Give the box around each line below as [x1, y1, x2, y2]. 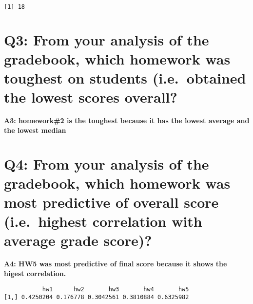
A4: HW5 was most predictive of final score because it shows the [4, 259, 227, 269]
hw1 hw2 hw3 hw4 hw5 [42, 285, 189, 293]
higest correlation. [4, 268, 66, 278]
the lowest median [4, 125, 66, 135]
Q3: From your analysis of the [4, 29, 209, 49]
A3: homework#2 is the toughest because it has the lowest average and [4, 115, 250, 126]
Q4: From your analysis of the [4, 153, 209, 174]
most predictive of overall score [4, 192, 219, 212]
